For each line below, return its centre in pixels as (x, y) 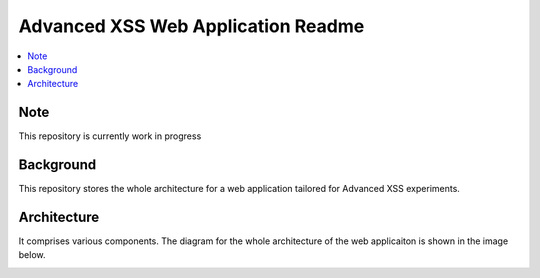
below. (32, 255)
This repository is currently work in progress (110, 136)
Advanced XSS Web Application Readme (191, 26)
